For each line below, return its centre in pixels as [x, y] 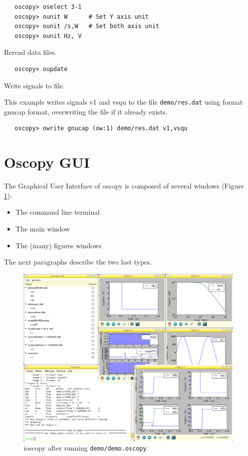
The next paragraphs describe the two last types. [78, 262]
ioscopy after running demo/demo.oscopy [85, 448]
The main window [43, 228]
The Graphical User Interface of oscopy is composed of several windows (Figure [124, 186]
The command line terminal [58, 212]
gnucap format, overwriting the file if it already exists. [86, 111]
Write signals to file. [35, 85]
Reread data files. [30, 52]
